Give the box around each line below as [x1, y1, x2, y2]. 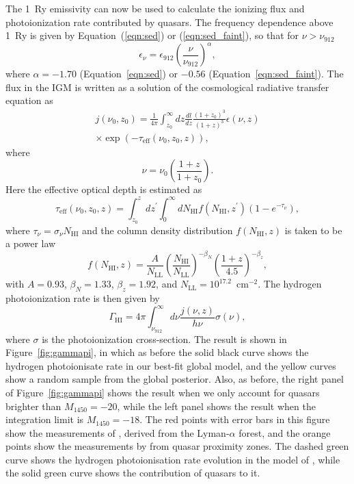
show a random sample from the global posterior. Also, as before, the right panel [5, 372, 344, 386]
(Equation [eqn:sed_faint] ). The [208, 66, 344, 81]
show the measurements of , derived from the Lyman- [5, 425, 230, 440]
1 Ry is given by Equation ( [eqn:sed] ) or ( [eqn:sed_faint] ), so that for [5, 28, 299, 42]
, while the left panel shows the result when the [117, 398, 316, 413]
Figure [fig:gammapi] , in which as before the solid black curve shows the [5, 345, 309, 359]
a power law [5, 236, 56, 251]
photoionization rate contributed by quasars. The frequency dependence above [5, 14, 333, 29]
